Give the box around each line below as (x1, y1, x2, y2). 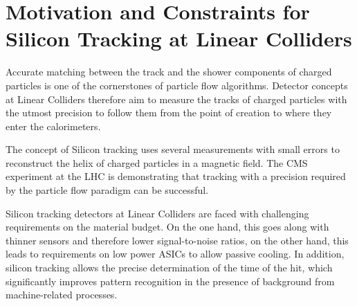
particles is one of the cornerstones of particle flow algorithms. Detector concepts (6, 78, 348, 92)
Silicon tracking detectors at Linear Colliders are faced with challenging (6, 206, 309, 220)
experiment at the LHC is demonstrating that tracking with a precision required (6, 169, 346, 183)
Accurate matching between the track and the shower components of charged (6, 64, 332, 79)
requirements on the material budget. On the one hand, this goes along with (6, 219, 329, 234)
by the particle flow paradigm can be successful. (6, 183, 209, 197)
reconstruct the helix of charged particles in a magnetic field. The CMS (6, 155, 308, 170)
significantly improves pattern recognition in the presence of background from (6, 273, 335, 288)
